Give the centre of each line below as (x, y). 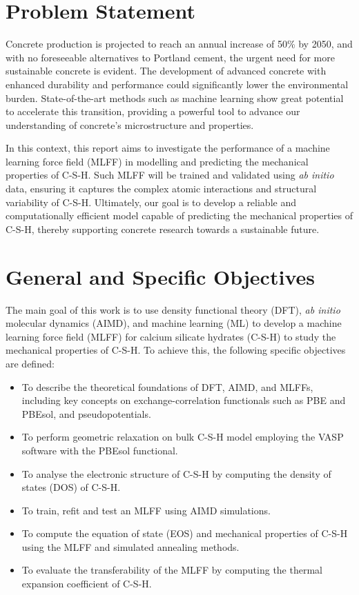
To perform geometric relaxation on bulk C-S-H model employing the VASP (183, 437)
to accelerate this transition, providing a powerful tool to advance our (153, 111)
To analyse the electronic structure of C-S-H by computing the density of (176, 473)
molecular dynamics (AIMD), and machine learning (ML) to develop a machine (174, 323)
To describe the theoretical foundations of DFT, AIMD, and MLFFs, (167, 386)
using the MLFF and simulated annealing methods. (130, 546)
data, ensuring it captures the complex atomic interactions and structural (161, 189)
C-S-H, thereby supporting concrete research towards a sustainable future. (163, 229)
